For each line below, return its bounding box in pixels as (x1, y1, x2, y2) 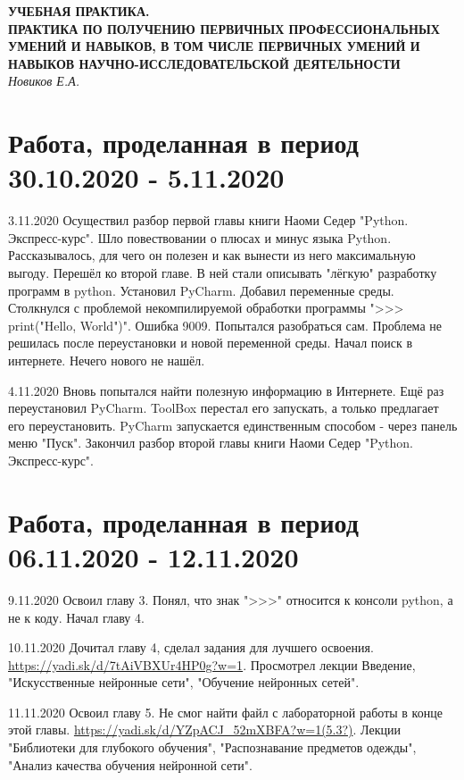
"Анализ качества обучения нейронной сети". (8, 755, 253, 774)
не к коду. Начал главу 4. (8, 608, 145, 626)
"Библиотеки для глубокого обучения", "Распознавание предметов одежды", (8, 738, 417, 757)
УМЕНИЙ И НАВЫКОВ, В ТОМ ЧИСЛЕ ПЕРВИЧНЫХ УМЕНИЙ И (8, 37, 420, 55)
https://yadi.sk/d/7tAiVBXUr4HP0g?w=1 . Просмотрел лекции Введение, (8, 655, 416, 674)
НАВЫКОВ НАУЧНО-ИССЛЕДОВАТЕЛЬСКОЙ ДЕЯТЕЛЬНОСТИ (8, 54, 401, 72)
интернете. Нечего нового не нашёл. (8, 351, 205, 370)
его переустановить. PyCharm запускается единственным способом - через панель (8, 415, 458, 434)
